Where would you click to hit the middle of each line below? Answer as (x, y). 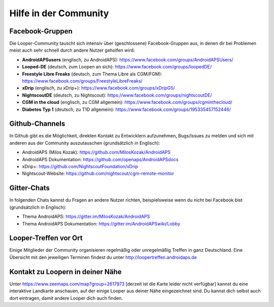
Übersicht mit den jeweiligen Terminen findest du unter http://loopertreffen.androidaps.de (103, 257)
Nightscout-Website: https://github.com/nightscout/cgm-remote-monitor (98, 174)
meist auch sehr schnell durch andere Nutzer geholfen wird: (72, 50)
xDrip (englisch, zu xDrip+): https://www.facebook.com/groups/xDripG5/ (98, 88)
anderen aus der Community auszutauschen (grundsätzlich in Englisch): (85, 143)
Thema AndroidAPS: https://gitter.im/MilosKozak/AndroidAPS (86, 217)
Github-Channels (37, 124)
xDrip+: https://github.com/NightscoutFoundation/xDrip (80, 167)
